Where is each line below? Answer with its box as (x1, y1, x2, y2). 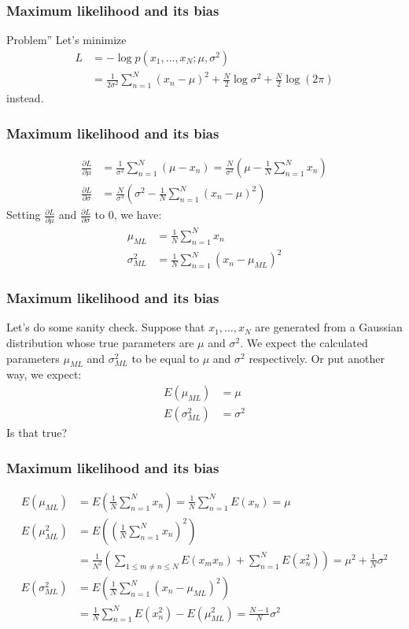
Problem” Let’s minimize (6, 31, 127, 48)
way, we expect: (6, 366, 82, 383)
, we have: (113, 206, 162, 223)
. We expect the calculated (240, 335, 368, 351)
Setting (6, 206, 41, 223)
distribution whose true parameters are (6, 335, 194, 351)
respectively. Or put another (249, 350, 385, 366)
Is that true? (6, 424, 68, 441)
